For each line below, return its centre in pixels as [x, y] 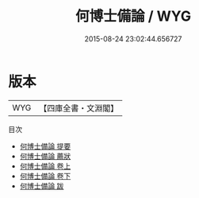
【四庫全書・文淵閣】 [79, 108]
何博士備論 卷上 [45, 166]
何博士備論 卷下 [45, 176]
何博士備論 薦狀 [45, 156]
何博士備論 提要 [45, 146]
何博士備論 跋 [42, 186]
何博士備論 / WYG [133, 16]
